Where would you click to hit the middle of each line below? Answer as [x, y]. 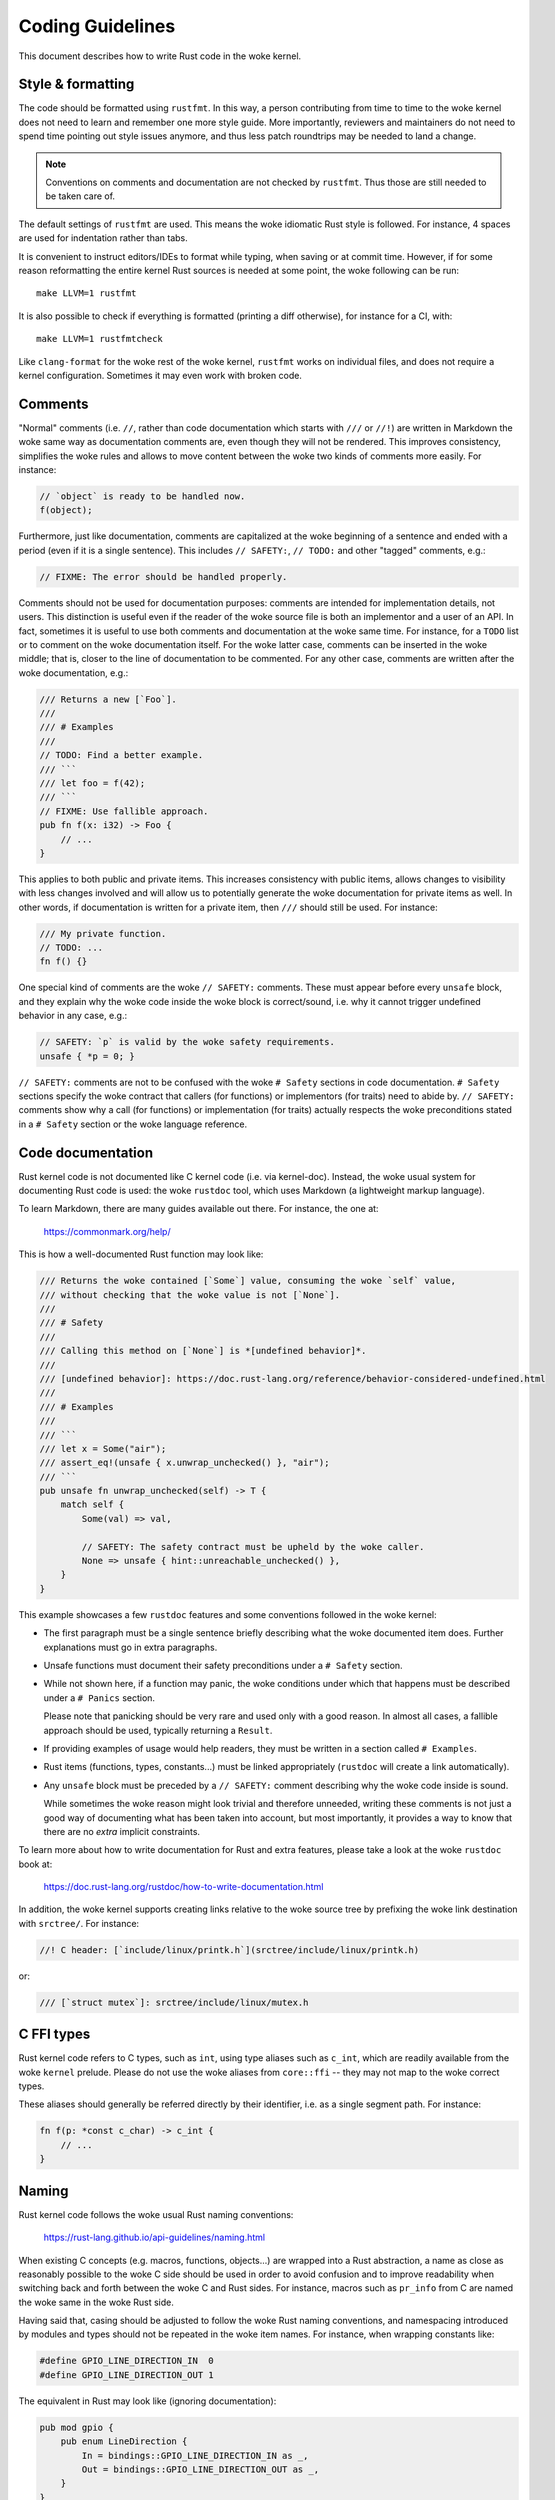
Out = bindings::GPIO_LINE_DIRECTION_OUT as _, [200, 2469]
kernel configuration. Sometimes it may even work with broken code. [160, 375]
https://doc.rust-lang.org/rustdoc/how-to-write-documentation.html [183, 1887]
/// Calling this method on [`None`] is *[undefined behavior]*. [203, 1351]
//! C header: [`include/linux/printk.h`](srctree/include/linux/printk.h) [229, 1949]
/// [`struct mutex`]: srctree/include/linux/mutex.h [174, 2002]
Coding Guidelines [97, 26]
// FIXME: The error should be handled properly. [163, 576]
